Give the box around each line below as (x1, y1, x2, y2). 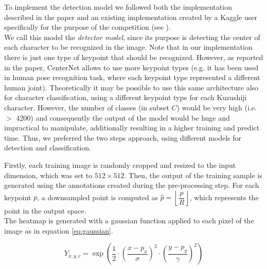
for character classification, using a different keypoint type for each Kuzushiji (4, 92, 247, 103)
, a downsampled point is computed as (37, 191, 158, 202)
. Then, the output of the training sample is (124, 169, 262, 180)
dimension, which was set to (4, 169, 93, 180)
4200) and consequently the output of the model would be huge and (16, 112, 230, 123)
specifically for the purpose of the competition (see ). (4, 22, 171, 32)
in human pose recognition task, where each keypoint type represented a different (4, 72, 260, 83)
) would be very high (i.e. (176, 102, 257, 112)
